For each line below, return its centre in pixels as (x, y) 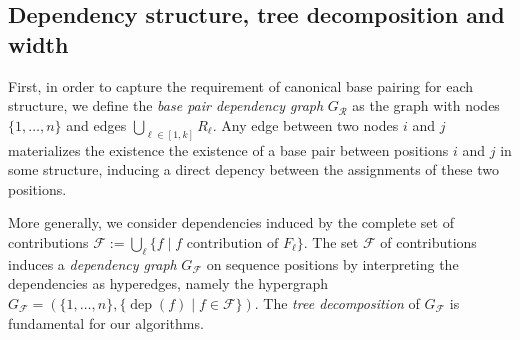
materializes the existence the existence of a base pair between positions (228, 149)
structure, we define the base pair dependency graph (166, 105)
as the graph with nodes (426, 105)
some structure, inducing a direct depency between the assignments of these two (253, 169)
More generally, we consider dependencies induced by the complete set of (231, 222)
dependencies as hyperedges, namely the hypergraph (168, 283)
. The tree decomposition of (337, 303)
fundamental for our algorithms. (106, 322)
